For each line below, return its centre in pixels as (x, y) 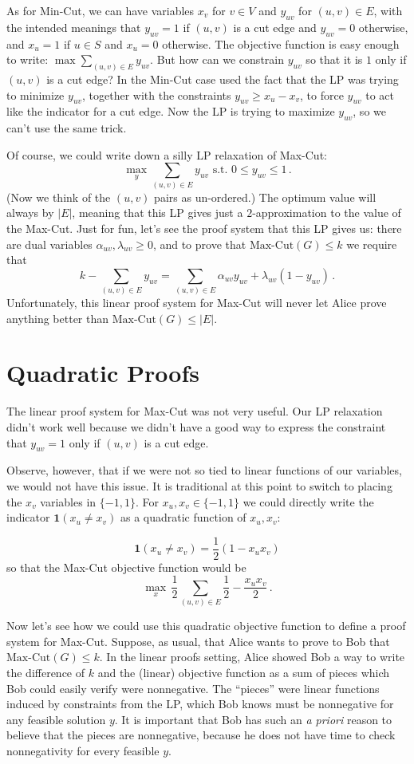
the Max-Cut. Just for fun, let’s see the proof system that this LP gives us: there (204, 228)
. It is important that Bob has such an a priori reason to (253, 719)
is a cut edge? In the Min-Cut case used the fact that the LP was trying (223, 79)
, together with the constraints (157, 95)
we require (372, 244)
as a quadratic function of (183, 517)
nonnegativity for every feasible (83, 750)
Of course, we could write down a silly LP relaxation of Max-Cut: (167, 154)
